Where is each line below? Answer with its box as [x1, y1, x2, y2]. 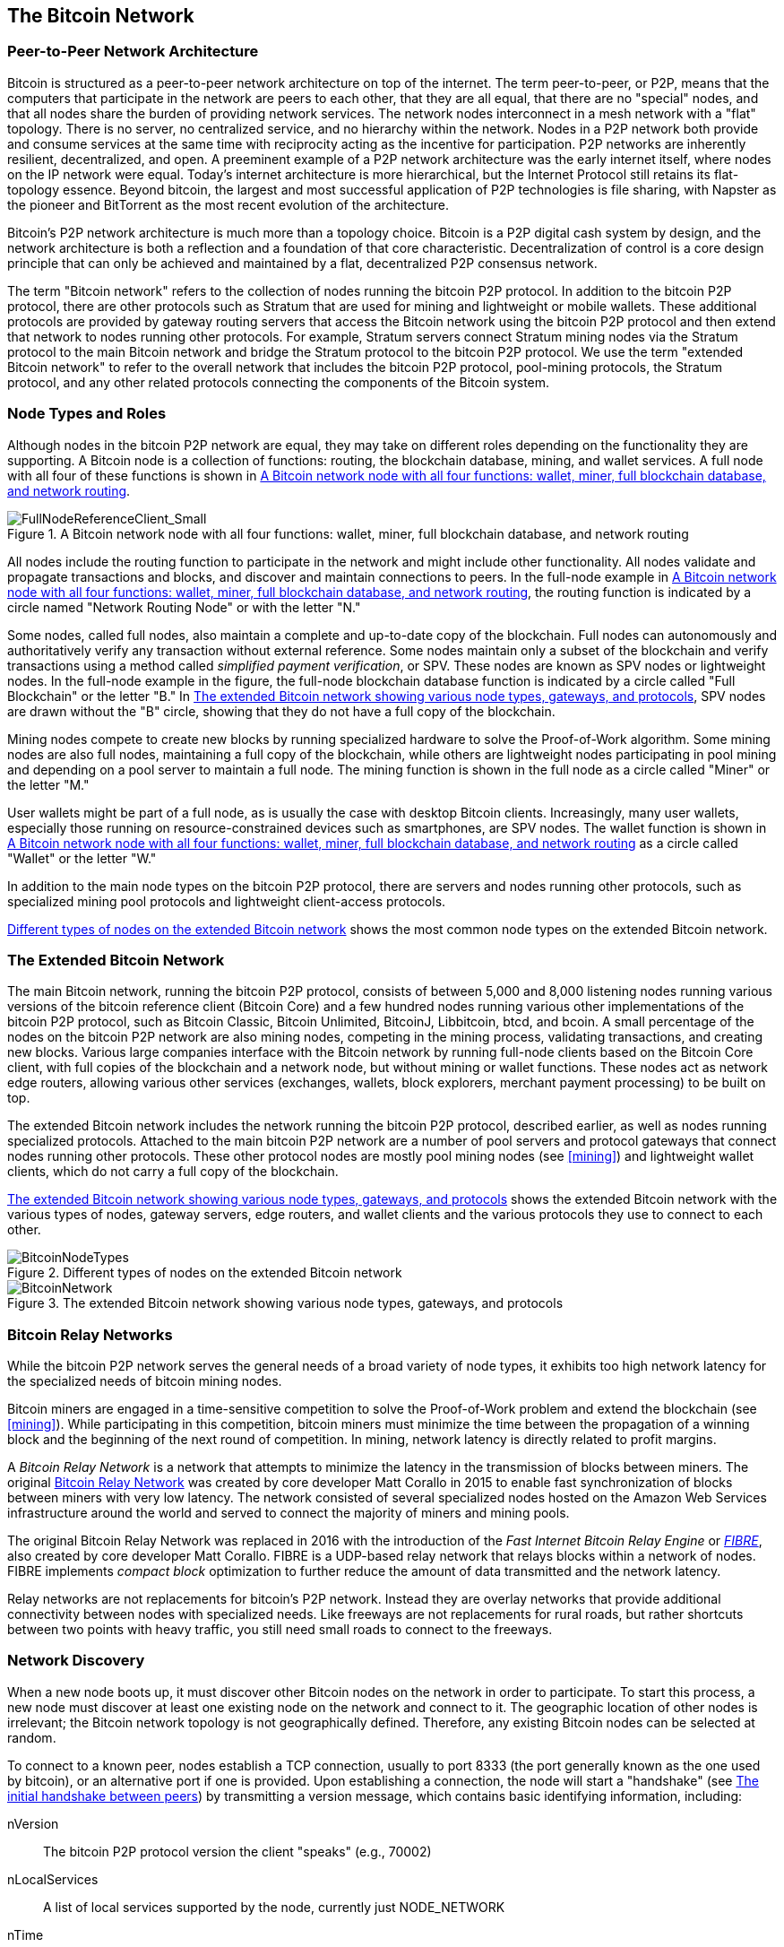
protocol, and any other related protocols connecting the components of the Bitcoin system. [7, 374, 550, 390]
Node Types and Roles [7, 404, 167, 423]
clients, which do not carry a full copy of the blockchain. [7, 1164, 339, 1180]
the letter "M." [7, 776, 90, 792]
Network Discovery [7, 1651, 145, 1670]
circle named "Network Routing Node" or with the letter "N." [7, 599, 361, 615]
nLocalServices [7, 1871, 99, 1887]
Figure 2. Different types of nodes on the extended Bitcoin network [7, 1265, 402, 1281]
